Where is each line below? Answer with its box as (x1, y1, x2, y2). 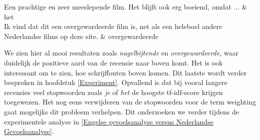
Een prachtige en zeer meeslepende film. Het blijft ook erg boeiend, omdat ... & (4, 1, 247, 11)
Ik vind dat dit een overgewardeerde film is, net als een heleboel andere (4, 21, 222, 31)
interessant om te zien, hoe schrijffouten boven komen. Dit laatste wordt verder (4, 67, 247, 77)
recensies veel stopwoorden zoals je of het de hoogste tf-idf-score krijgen (4, 86, 223, 97)
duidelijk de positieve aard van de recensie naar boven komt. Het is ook (4, 57, 223, 67)
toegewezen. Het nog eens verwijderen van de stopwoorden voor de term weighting (4, 96, 256, 107)
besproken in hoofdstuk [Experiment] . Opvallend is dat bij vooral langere (4, 77, 227, 87)
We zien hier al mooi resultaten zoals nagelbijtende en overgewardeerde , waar (4, 47, 238, 58)
